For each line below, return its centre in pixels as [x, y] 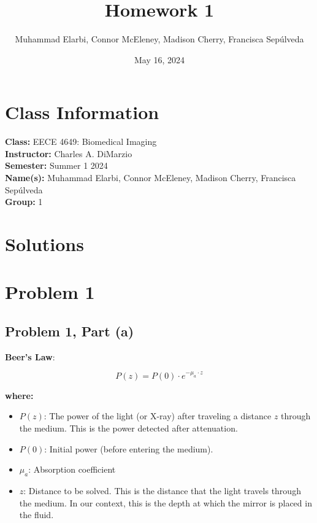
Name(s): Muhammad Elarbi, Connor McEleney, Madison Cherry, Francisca [151, 178]
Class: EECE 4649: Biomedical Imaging [81, 141]
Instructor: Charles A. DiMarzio [69, 153]
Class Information [82, 112]
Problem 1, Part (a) [70, 331]
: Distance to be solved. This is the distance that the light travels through [162, 490]
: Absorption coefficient [72, 469]
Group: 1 [24, 202]
